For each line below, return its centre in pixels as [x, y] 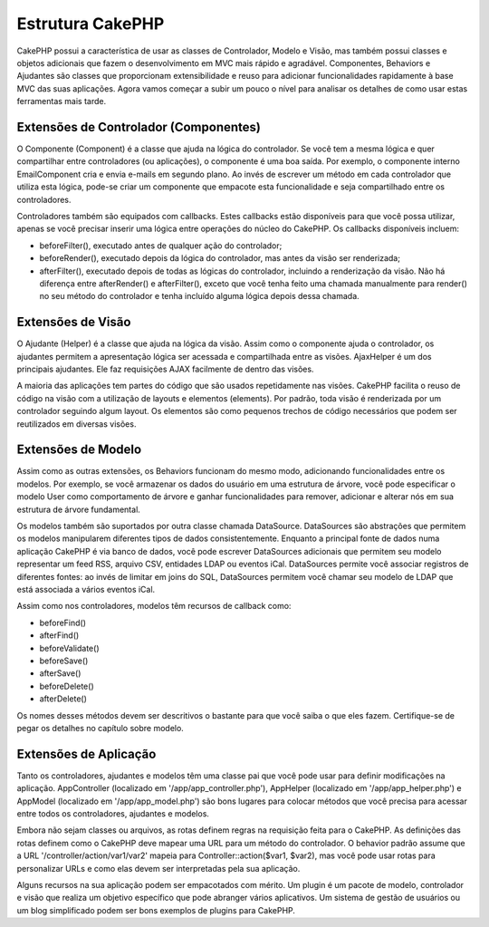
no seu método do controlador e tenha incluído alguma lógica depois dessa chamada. [199, 296]
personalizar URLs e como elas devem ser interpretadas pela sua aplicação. [158, 868]
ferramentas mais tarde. [62, 101]
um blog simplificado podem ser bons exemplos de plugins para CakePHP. [156, 910]
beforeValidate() [69, 648]
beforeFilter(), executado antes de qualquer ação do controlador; [161, 246]
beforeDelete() [67, 686]
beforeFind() [62, 623]
